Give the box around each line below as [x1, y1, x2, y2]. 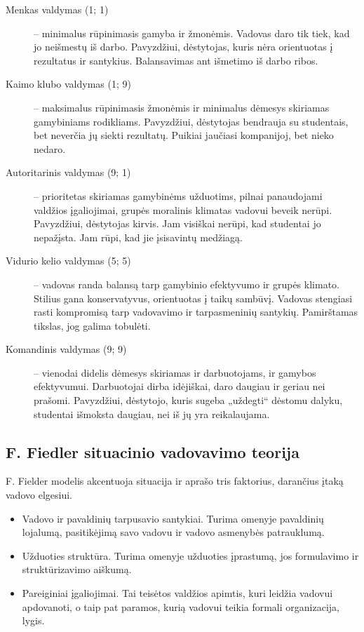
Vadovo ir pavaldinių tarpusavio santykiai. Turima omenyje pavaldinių [22, 511, 324, 525]
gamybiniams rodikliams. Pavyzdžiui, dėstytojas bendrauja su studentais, [34, 114, 349, 128]
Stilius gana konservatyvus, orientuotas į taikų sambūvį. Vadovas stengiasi [34, 290, 353, 305]
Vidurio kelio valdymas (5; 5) [6, 253, 131, 268]
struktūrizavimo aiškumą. [22, 562, 132, 577]
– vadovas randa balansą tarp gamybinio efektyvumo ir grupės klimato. [34, 276, 339, 291]
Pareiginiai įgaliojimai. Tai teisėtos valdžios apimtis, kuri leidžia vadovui [22, 586, 333, 600]
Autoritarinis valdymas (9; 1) [6, 165, 131, 180]
